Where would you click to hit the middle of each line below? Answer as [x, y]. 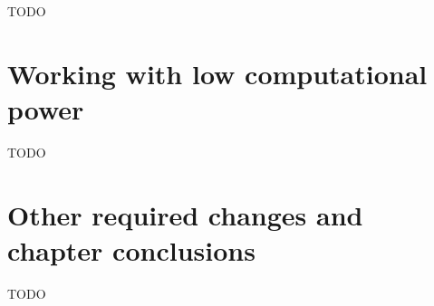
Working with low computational [217, 73]
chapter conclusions [131, 249]
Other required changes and [185, 214]
